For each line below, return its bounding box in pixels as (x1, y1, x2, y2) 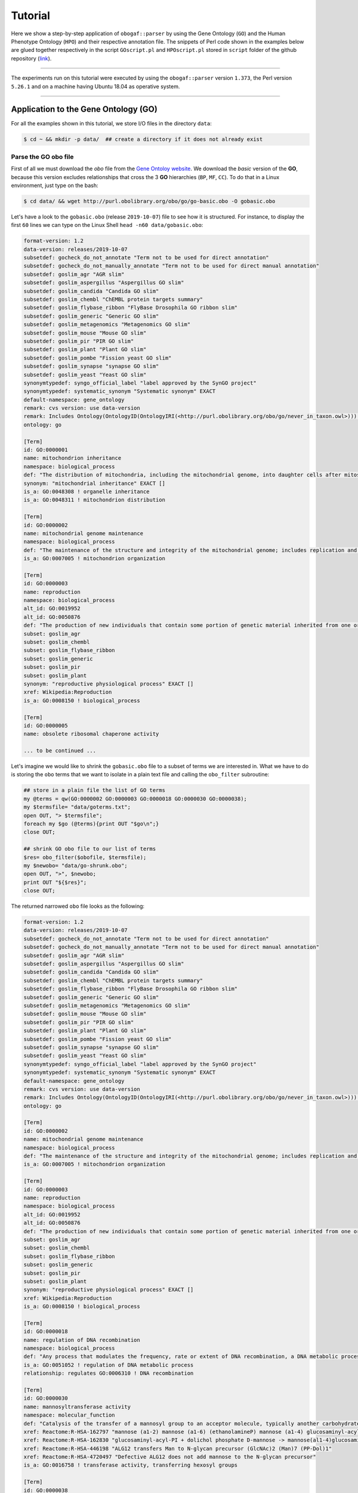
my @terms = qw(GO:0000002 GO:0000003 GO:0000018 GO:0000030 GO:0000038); (23, 795, 248, 802)
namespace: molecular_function (23, 1412, 116, 1418)
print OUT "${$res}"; (23, 878, 87, 886)
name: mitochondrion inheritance (23, 454, 122, 462)
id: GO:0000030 (23, 1395, 68, 1402)
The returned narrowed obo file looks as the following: (11, 902, 145, 910)
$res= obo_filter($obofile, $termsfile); (23, 854, 147, 861)
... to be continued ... (23, 747, 97, 754)
